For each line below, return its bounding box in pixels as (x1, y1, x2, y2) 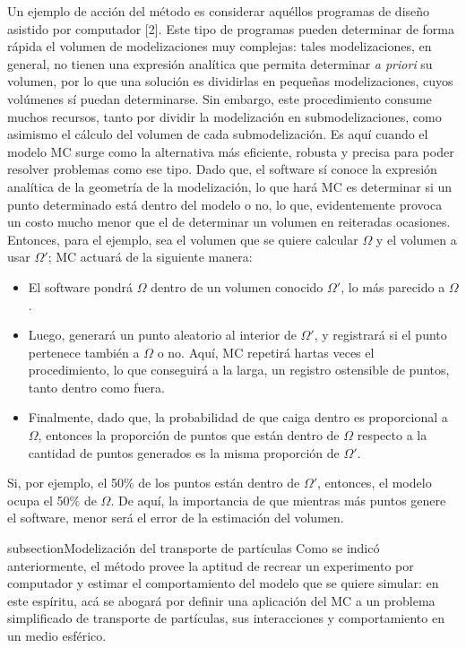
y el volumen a (375, 229, 457, 248)
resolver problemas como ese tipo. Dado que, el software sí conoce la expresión (7, 160, 437, 178)
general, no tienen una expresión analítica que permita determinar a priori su (7, 54, 433, 73)
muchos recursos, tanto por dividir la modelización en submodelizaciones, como (7, 107, 442, 125)
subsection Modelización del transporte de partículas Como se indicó (7, 539, 380, 557)
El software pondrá (28, 277, 134, 296)
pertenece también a (28, 342, 140, 361)
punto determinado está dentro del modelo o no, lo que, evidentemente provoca (7, 194, 443, 213)
